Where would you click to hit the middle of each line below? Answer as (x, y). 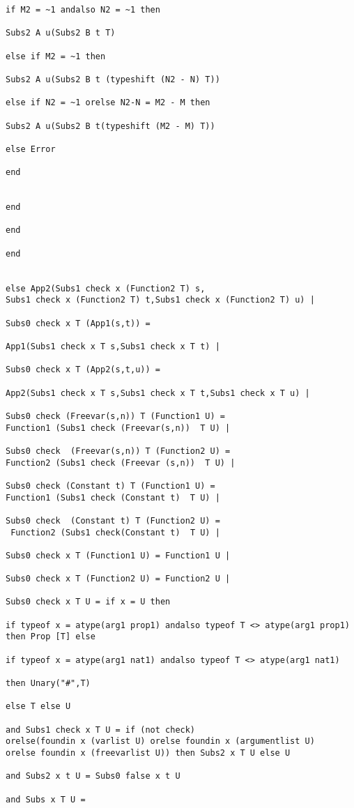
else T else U (38, 707)
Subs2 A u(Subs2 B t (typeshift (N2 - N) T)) (113, 79)
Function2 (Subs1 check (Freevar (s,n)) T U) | (121, 463)
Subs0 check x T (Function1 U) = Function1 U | (118, 555)
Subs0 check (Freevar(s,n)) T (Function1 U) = (115, 416)
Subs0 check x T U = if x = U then (88, 602)
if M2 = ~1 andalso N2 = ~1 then (83, 10)
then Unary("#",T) (48, 684)
